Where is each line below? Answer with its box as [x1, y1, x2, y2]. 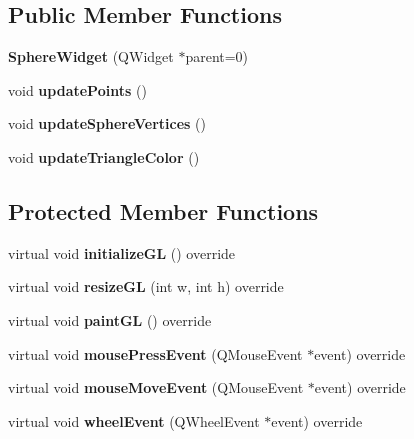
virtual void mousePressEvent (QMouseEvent [8, 343, 303, 364]
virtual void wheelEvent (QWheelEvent [8, 410, 260, 431]
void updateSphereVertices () [8, 113, 206, 134]
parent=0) [185, 46, 249, 67]
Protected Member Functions [8, 195, 319, 226]
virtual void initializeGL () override [8, 242, 236, 263]
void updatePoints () [8, 79, 147, 100]
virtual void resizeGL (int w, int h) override [8, 276, 284, 297]
